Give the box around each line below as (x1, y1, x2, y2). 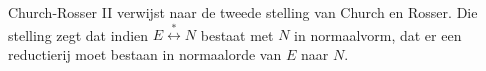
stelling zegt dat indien (8, 24, 149, 45)
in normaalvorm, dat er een (294, 24, 462, 45)
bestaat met (200, 24, 274, 45)
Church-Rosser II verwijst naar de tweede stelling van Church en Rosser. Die (8, 2, 478, 22)
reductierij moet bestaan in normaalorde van (8, 43, 282, 64)
